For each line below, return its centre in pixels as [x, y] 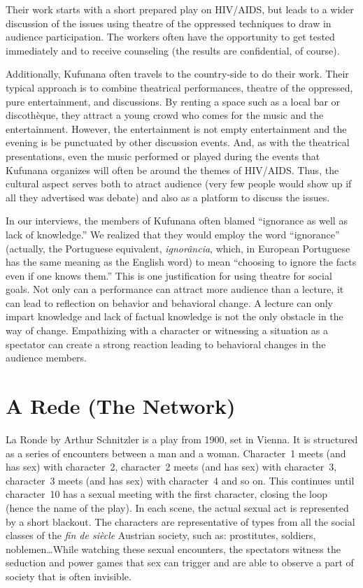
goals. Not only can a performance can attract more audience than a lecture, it [175, 289]
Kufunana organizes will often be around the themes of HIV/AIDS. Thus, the [172, 170]
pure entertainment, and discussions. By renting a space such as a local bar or [173, 101]
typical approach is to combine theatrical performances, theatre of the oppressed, [179, 87]
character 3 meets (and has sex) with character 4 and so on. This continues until [180, 480]
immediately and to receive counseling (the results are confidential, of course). [173, 50]
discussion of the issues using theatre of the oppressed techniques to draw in [169, 23]
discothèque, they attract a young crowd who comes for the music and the [165, 115]
